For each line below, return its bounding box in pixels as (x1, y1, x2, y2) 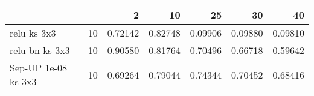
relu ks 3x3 (10, 26, 56, 40)
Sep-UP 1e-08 (10, 61, 67, 74)
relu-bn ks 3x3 (10, 43, 70, 57)
